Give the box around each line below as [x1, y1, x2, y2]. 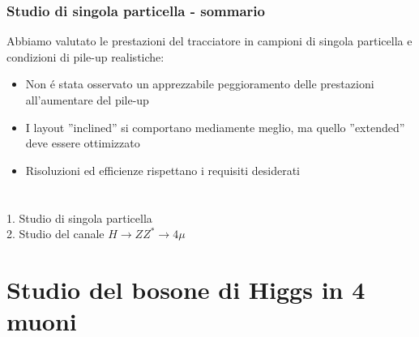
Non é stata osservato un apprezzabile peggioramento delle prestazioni [25, 75, 374, 92]
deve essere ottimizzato [25, 134, 140, 151]
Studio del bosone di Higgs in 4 [6, 272, 366, 305]
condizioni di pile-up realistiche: [6, 48, 165, 65]
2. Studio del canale [6, 225, 105, 242]
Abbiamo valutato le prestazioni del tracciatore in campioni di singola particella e [6, 32, 413, 49]
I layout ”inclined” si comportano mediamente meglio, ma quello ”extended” [25, 118, 405, 135]
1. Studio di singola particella [6, 209, 152, 226]
